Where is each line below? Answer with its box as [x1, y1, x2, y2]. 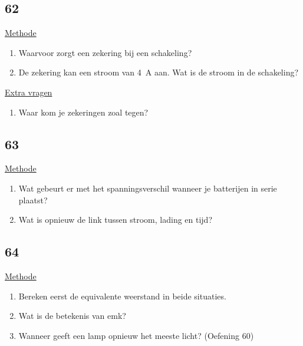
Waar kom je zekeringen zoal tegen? [18, 106, 149, 118]
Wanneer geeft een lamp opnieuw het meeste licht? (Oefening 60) [18, 329, 254, 341]
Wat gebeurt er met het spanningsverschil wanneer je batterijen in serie [18, 182, 277, 194]
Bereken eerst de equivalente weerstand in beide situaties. [18, 289, 226, 302]
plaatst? [18, 193, 48, 206]
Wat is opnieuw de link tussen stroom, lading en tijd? [18, 213, 212, 226]
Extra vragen [5, 85, 52, 98]
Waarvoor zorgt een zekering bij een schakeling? [18, 46, 192, 58]
